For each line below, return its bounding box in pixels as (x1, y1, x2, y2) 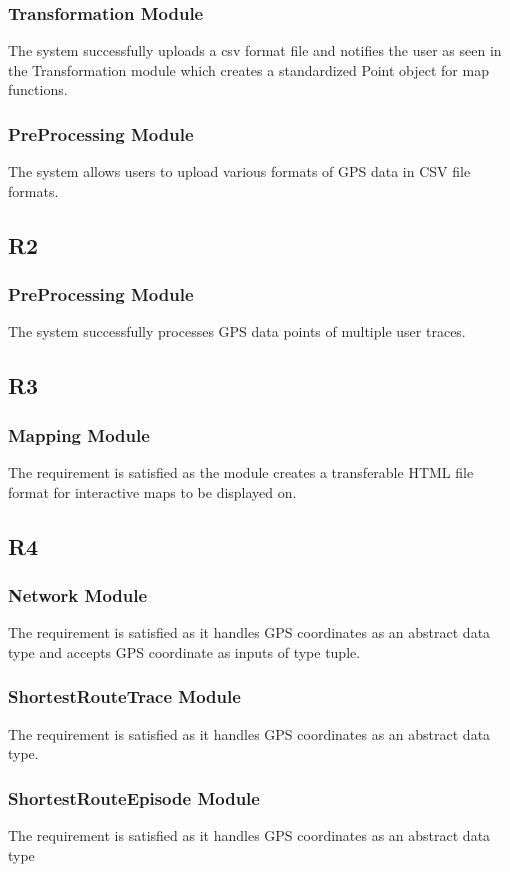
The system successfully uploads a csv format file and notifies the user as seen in (8, 40, 502, 61)
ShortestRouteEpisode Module (8, 785, 260, 810)
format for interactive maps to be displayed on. (8, 481, 297, 502)
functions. (8, 79, 68, 100)
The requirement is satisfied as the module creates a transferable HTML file (8, 462, 474, 482)
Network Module (8, 582, 148, 607)
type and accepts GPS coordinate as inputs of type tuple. (8, 641, 361, 662)
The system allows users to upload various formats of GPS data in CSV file (8, 161, 471, 182)
